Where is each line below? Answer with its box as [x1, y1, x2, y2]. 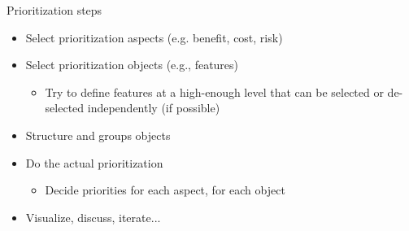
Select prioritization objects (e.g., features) [25, 56, 239, 73]
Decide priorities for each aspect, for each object [45, 181, 285, 198]
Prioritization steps [7, 2, 102, 18]
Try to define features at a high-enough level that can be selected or [45, 83, 384, 100]
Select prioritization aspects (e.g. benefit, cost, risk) [25, 28, 283, 46]
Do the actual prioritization [25, 154, 163, 171]
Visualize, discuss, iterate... [25, 208, 161, 225]
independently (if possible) [87, 99, 220, 116]
